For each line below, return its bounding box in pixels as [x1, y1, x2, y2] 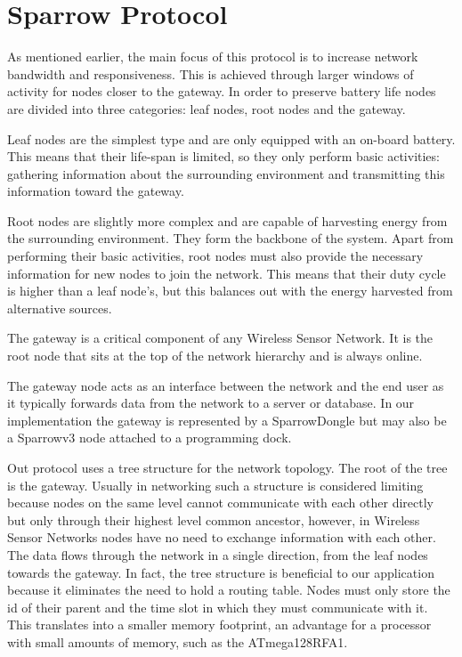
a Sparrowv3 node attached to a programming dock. [7, 428, 292, 447]
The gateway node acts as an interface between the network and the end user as [7, 376, 444, 394]
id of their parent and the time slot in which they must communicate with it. [7, 597, 428, 616]
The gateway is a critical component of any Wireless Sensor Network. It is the [7, 328, 434, 347]
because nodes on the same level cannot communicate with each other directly [7, 493, 434, 512]
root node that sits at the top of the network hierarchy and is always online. [7, 346, 423, 365]
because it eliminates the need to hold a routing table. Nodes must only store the [7, 580, 450, 599]
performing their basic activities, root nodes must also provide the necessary [7, 247, 424, 265]
